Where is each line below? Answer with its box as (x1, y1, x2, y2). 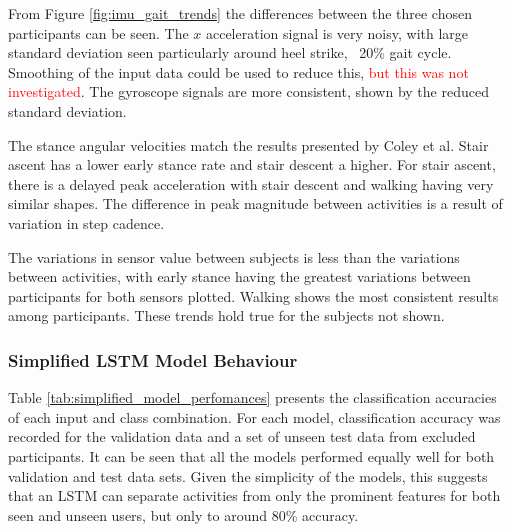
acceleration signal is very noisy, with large (205, 22, 469, 43)
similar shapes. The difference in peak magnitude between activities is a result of (8, 193, 503, 214)
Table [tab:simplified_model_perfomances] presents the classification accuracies (8, 387, 497, 408)
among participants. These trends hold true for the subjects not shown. (8, 305, 445, 326)
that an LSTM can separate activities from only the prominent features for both (8, 485, 501, 506)
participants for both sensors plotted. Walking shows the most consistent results (8, 285, 499, 306)
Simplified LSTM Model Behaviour (8, 347, 298, 372)
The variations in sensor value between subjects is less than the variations (8, 246, 460, 267)
